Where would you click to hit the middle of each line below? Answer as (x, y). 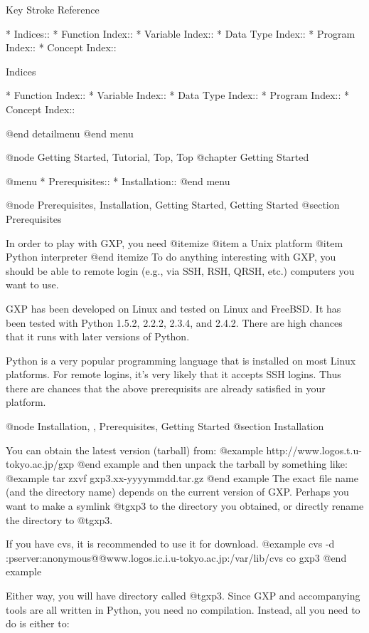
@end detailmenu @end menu (70, 133)
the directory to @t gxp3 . (59, 519)
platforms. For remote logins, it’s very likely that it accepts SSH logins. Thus (173, 374)
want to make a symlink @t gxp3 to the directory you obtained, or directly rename (185, 506)
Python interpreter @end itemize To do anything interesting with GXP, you (171, 257)
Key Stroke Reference (53, 9)
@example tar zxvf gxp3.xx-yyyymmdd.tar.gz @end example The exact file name (182, 477)
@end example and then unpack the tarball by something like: (212, 464)
